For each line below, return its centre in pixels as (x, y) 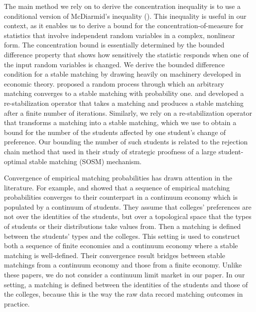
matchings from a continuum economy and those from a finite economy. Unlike (123, 265)
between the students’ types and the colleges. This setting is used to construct (122, 236)
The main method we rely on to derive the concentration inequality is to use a (122, 6)
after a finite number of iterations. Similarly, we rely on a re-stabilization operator (128, 112)
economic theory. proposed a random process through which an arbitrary (114, 83)
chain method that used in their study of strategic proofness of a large (110, 151)
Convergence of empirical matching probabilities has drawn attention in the (118, 178)
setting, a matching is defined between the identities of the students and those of (126, 284)
